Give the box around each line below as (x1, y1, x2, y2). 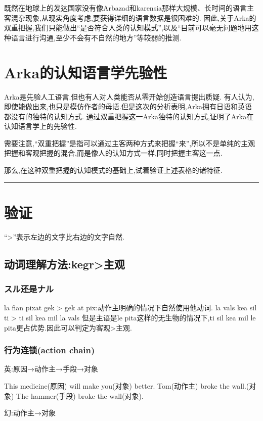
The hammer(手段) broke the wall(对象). (16, 390, 144, 401)
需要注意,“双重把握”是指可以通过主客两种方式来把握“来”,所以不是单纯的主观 (4, 137, 255, 148)
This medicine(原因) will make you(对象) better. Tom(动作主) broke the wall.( (4, 380, 249, 391)
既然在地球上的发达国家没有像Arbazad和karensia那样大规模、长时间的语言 (4, 3, 247, 13)
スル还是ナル (4, 283, 54, 295)
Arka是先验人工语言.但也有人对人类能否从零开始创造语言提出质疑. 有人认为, (4, 91, 254, 102)
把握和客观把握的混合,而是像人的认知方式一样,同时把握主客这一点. (4, 148, 223, 158)
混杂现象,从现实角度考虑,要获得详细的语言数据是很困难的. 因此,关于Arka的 (11, 12, 256, 23)
